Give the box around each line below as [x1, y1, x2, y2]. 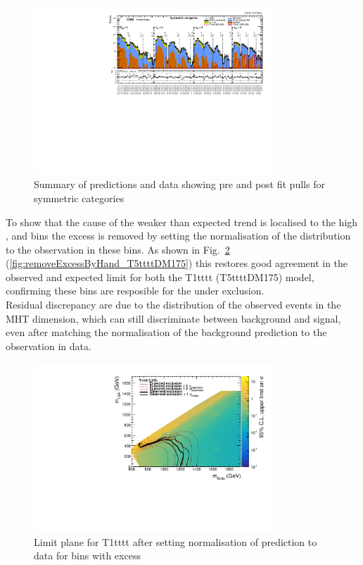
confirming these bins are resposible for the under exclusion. [6, 283, 265, 298]
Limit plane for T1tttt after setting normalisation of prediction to [34, 534, 317, 549]
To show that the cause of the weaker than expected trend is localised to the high [6, 214, 358, 229]
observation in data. [6, 338, 91, 353]
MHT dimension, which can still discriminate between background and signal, [6, 311, 341, 325]
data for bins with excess [34, 548, 141, 563]
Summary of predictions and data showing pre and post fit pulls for [34, 177, 325, 192]
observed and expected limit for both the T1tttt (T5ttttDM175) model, [6, 269, 314, 284]
